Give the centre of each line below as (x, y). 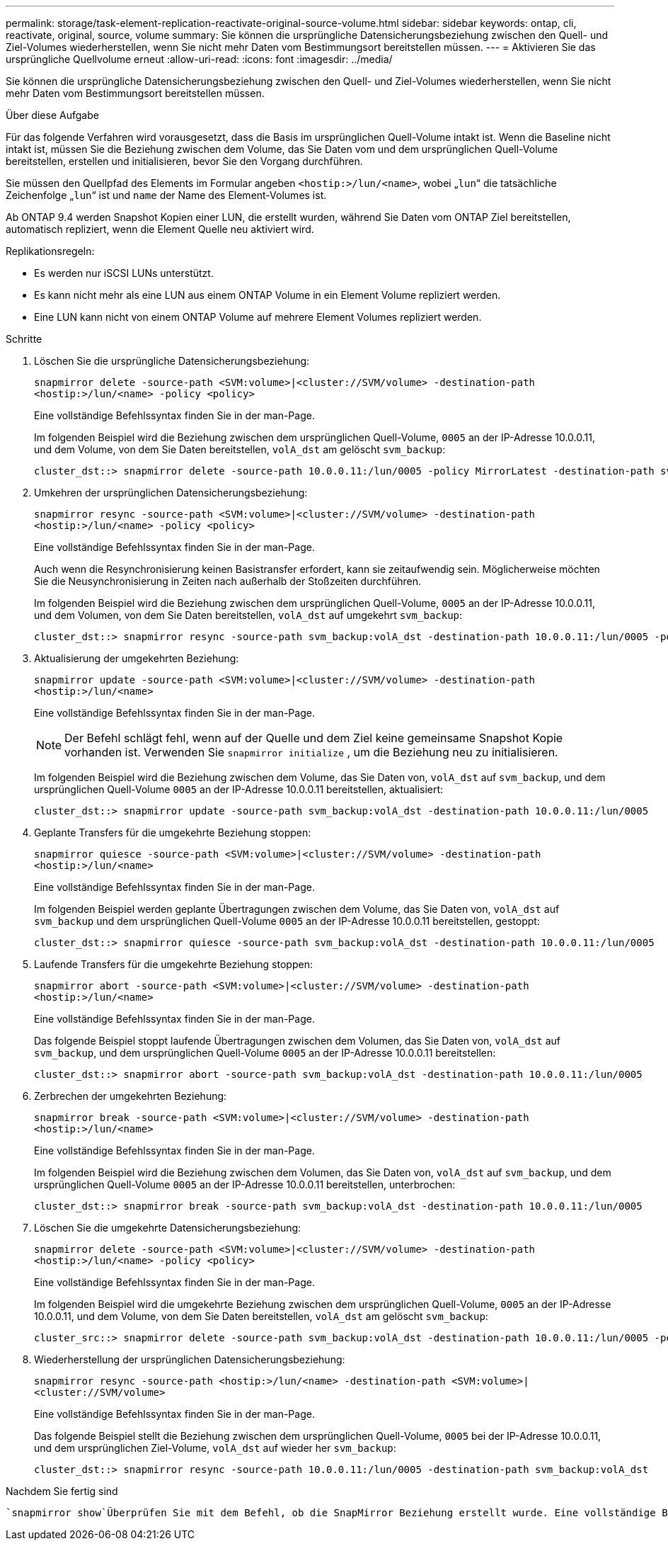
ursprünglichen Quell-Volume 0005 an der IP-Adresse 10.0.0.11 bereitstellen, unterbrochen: (245, 1184)
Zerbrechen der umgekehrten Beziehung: (131, 1096)
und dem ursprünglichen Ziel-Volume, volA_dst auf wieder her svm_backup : (215, 1448)
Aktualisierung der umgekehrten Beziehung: (137, 658)
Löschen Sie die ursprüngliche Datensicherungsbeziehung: (172, 361)
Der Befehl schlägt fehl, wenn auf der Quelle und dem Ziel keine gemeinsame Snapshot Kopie (314, 738)
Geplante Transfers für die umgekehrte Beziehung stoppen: (173, 832)
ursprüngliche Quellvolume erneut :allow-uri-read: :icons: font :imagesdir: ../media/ (199, 59)
